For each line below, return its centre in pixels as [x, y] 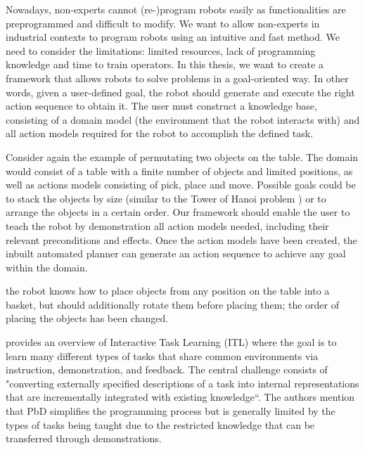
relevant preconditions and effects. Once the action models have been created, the [181, 239]
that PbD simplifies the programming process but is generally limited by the [171, 411]
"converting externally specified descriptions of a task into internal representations [182, 383]
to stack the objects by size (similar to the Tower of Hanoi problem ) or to [166, 198]
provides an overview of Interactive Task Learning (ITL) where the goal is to [171, 342]
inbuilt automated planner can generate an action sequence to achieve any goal [176, 253]
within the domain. [47, 267]
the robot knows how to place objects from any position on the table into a [168, 291]
